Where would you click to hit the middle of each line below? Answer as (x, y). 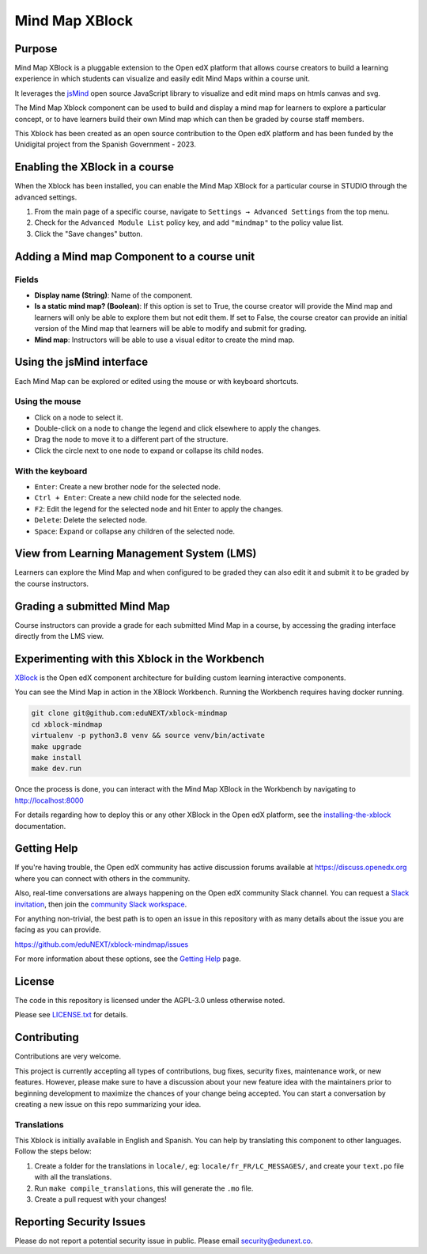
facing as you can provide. (58, 929)
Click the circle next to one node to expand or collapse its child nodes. (149, 450)
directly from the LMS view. (59, 636)
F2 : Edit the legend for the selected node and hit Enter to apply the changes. (159, 509)
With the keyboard (51, 471)
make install (57, 757)
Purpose (36, 49)
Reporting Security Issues (80, 1222)
